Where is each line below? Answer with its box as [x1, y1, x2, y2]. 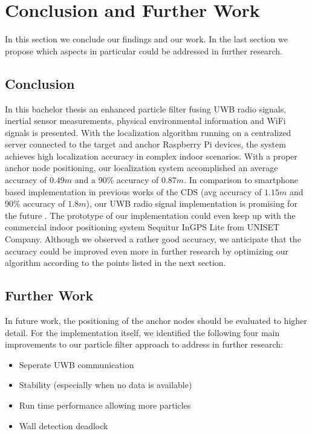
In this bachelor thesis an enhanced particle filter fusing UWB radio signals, [5, 102, 287, 115]
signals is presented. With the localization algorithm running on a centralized [5, 126, 291, 138]
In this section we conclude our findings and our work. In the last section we [5, 33, 288, 45]
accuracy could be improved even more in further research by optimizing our [5, 244, 288, 257]
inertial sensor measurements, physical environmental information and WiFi [5, 114, 286, 127]
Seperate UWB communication [19, 358, 134, 371]
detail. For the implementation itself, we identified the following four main [5, 326, 280, 338]
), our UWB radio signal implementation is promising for [86, 197, 297, 210]
